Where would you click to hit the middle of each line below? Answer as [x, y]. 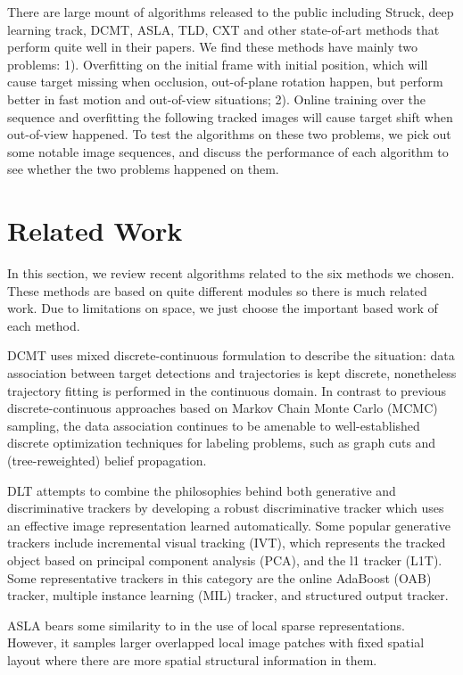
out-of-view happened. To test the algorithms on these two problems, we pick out [229, 134]
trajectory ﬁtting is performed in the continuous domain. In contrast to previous [227, 390]
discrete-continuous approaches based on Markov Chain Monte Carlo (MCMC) [223, 408]
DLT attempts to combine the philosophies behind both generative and [202, 490]
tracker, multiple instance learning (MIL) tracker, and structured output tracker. [228, 595]
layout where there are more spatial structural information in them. [192, 659]
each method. [44, 325]
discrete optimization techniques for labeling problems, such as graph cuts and [222, 443]
